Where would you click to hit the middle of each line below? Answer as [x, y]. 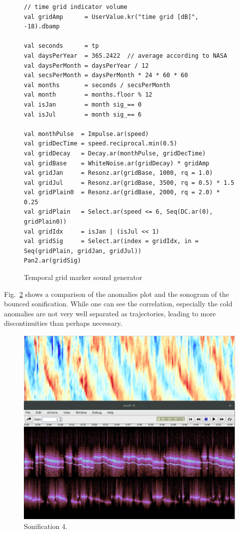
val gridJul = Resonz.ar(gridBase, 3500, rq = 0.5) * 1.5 [129, 183]
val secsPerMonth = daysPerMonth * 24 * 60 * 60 [106, 75]
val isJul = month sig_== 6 [83, 114]
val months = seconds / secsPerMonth [97, 85]
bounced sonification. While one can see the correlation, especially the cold [118, 304]
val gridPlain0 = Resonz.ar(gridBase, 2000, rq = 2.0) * [122, 193]
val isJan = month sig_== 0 [83, 104]
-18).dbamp [42, 27]
